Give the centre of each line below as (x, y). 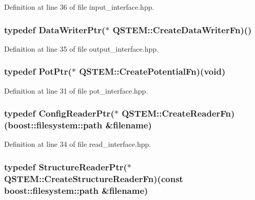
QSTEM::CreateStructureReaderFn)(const (94, 178)
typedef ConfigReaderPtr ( (59, 113)
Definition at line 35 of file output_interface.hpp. (81, 48)
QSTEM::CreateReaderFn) (178, 113)
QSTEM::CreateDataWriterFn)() (182, 29)
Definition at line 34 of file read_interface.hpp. (78, 144)
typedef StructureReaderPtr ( (66, 166)
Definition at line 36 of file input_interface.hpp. (79, 7)
